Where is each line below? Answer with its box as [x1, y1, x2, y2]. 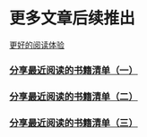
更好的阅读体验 [9, 39, 65, 50]
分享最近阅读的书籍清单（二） [9, 90, 139, 103]
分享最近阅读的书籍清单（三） [9, 116, 139, 129]
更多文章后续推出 [9, 8, 136, 29]
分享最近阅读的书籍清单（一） [9, 64, 139, 76]
